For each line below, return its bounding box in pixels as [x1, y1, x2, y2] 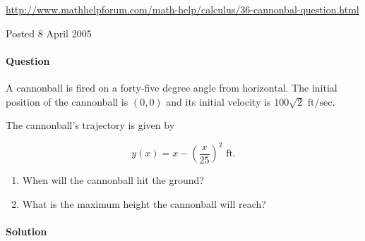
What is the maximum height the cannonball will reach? [22, 196, 266, 211]
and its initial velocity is [166, 94, 271, 109]
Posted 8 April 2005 [6, 25, 92, 40]
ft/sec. [307, 97, 335, 108]
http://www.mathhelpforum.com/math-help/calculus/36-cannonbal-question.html [6, 2, 359, 16]
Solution [6, 224, 47, 239]
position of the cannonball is [6, 94, 128, 109]
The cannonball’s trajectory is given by [6, 118, 175, 132]
